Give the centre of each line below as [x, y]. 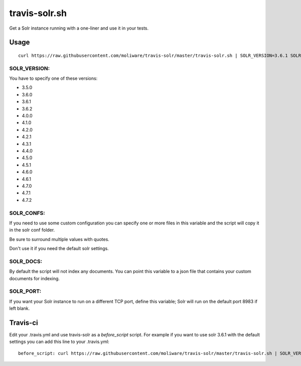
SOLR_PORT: [25, 291]
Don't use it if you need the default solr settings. [59, 249]
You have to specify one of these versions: [53, 78]
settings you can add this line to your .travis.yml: [59, 342]
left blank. [20, 308]
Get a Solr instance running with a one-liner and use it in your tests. [79, 28]
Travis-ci [24, 323]
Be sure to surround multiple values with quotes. [59, 239]
